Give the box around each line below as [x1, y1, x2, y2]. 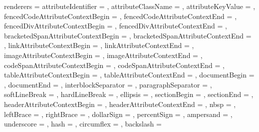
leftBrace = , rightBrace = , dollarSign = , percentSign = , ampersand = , [4, 108, 233, 119]
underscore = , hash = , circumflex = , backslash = [4, 118, 162, 129]
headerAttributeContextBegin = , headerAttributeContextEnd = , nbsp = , [4, 98, 236, 109]
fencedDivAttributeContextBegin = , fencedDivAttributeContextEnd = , [4, 20, 227, 31]
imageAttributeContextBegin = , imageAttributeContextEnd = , [4, 49, 203, 60]
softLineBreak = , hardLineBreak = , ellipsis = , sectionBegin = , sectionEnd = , [4, 89, 254, 99]
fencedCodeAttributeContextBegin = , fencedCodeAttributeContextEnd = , [4, 10, 237, 21]
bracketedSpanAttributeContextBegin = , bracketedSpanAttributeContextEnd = [4, 30, 252, 40]
